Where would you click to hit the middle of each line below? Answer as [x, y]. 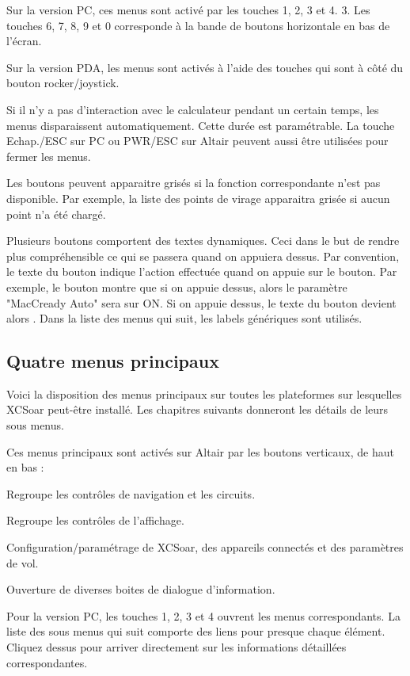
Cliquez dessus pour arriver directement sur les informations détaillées [177, 647]
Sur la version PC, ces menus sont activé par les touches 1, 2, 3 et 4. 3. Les [188, 10]
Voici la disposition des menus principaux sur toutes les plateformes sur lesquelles [204, 393]
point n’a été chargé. [56, 214]
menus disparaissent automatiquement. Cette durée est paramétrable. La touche [201, 125]
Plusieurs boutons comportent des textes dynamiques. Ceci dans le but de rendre [203, 241]
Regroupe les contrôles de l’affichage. [95, 520]
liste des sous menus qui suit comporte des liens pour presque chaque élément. [196, 631]
